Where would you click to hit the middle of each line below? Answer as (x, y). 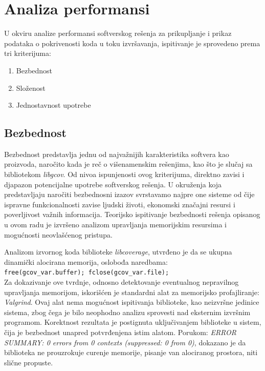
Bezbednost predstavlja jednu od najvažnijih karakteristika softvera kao (117, 154)
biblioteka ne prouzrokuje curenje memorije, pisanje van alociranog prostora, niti (131, 352)
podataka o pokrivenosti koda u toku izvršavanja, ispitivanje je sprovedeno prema (132, 43)
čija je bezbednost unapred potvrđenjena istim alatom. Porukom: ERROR (120, 332)
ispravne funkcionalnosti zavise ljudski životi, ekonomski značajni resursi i (120, 204)
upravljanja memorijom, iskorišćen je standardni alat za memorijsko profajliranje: (132, 292)
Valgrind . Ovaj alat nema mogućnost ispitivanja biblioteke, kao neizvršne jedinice (132, 302)
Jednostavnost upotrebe (53, 105)
